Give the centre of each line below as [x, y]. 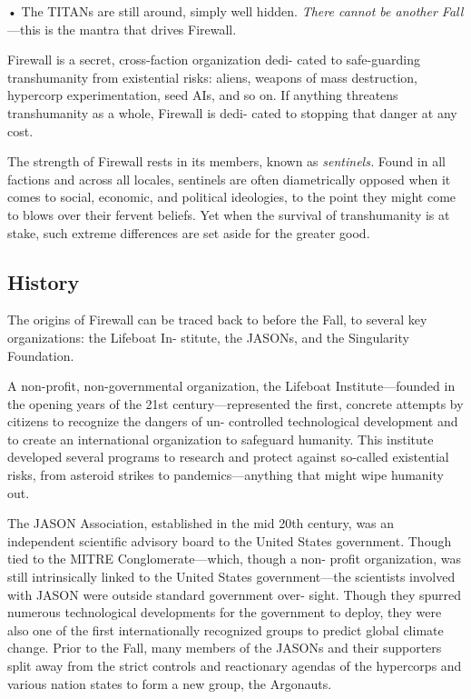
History [44, 281]
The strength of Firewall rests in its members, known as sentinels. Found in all [226, 161]
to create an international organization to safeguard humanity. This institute [221, 439]
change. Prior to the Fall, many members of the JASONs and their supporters [225, 648]
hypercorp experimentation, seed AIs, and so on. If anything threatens [203, 95]
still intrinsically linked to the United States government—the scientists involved [231, 577]
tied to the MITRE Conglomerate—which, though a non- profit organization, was [234, 559]
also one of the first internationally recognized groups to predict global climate [226, 629]
